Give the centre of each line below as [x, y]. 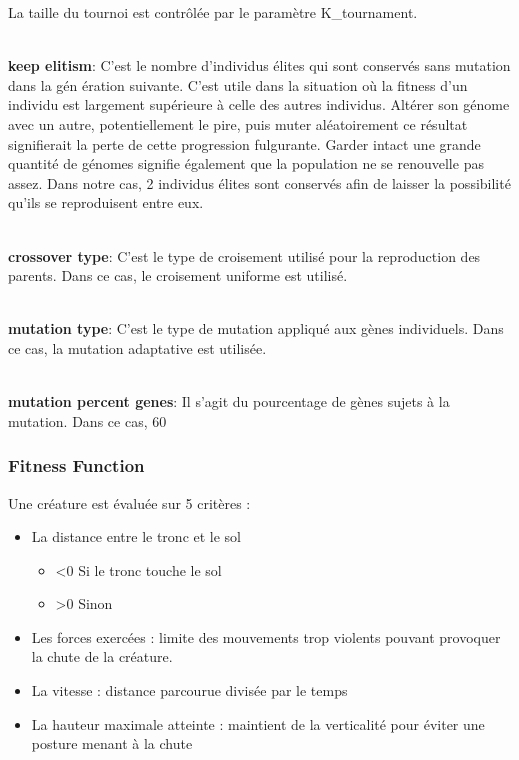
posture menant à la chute [112, 743]
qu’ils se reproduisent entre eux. [106, 202]
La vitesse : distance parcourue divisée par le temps [189, 690]
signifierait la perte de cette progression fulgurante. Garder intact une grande [244, 143]
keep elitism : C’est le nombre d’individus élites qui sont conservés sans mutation [259, 65]
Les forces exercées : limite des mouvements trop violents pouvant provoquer [266, 636]
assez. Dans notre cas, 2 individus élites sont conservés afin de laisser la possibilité [259, 182]
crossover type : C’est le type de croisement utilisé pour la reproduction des [244, 255]
